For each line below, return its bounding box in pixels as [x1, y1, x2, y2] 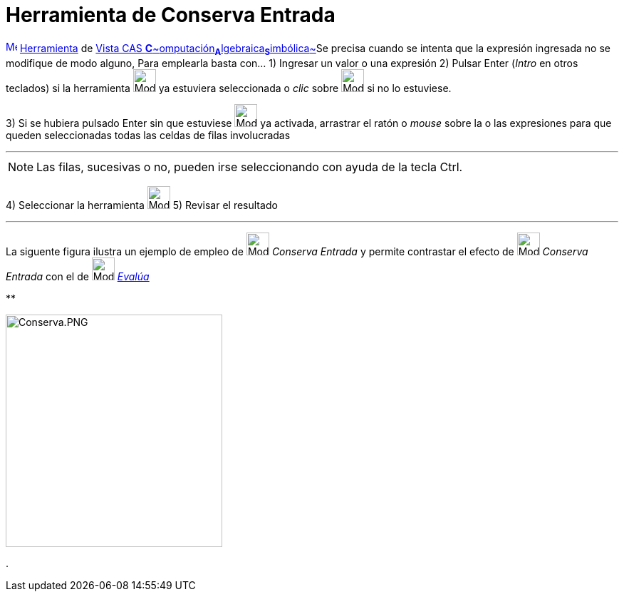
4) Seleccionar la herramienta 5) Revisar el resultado [6, 198, 278, 211]
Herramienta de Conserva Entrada [6, 3, 336, 27]
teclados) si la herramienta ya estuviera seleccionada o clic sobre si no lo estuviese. [6, 81, 452, 94]
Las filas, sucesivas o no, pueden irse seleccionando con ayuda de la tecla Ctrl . [36, 159, 463, 174]
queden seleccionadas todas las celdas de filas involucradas [6, 128, 291, 141]
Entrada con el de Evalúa [6, 270, 150, 282]
